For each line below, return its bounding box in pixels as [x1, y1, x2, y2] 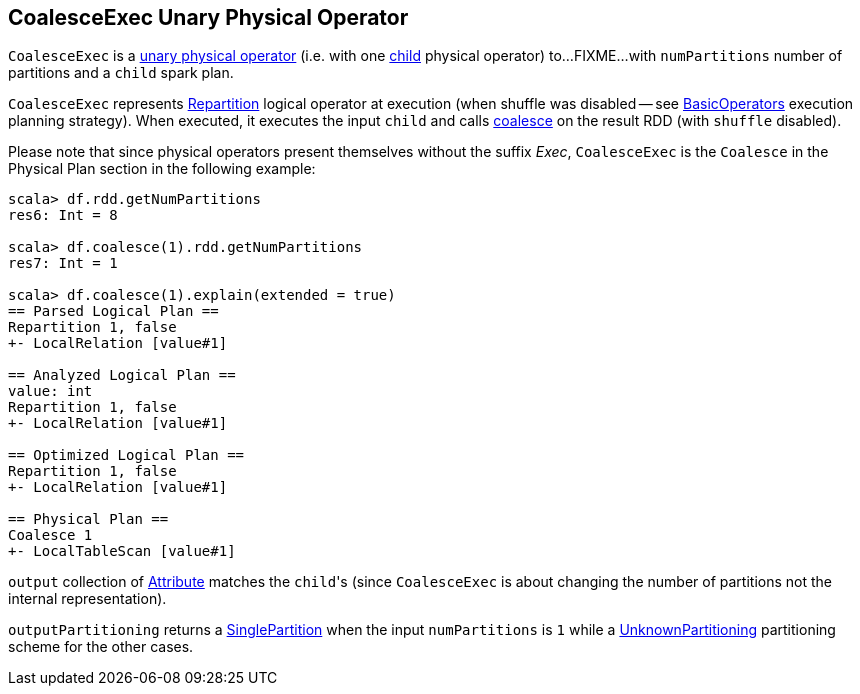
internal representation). [8, 590, 167, 608]
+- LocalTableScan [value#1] [8, 543, 236, 560]
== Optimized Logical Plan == [8, 447, 245, 464]
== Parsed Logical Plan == [8, 303, 219, 320]
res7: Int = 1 [8, 255, 118, 272]
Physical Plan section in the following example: [8, 160, 316, 178]
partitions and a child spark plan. [8, 64, 234, 82]
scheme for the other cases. [8, 638, 194, 656]
